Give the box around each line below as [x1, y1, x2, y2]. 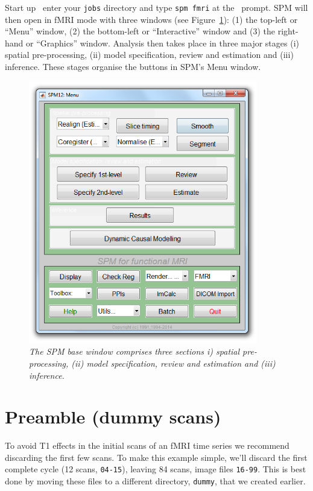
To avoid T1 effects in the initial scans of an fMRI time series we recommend [5, 439, 289, 452]
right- [277, 25, 299, 37]
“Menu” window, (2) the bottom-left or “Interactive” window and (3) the [5, 25, 276, 37]
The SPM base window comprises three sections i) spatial [29, 345, 240, 358]
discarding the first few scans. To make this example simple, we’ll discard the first [5, 451, 308, 463]
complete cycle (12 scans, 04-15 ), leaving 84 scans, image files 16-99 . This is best [5, 463, 306, 475]
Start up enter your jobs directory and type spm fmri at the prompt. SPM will [5, 1, 308, 13]
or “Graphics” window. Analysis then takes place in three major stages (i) [26, 36, 299, 49]
